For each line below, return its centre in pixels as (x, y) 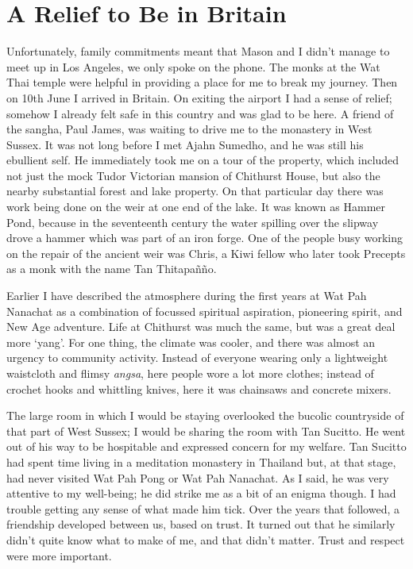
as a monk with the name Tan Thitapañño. (112, 269)
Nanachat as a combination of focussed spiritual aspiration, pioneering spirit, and (205, 311)
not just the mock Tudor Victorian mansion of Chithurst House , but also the (193, 175)
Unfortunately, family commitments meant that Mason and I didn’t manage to (198, 51)
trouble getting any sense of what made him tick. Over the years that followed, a (203, 508)
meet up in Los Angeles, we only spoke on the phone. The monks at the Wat (193, 66)
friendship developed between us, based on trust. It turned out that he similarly (201, 524)
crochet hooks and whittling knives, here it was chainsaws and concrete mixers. (199, 388)
